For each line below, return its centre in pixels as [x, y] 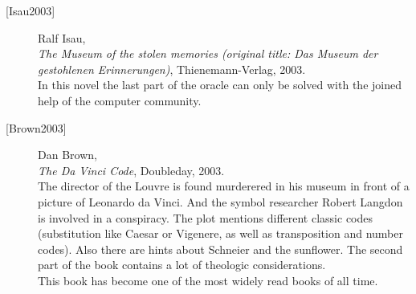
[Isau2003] [31, 10]
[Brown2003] [36, 127]
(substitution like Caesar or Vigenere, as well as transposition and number [220, 233]
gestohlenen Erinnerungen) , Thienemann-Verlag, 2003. [172, 69]
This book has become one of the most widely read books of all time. [208, 280]
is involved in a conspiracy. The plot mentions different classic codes [206, 217]
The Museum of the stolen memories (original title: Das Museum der [208, 53]
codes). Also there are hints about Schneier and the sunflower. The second [220, 249]
